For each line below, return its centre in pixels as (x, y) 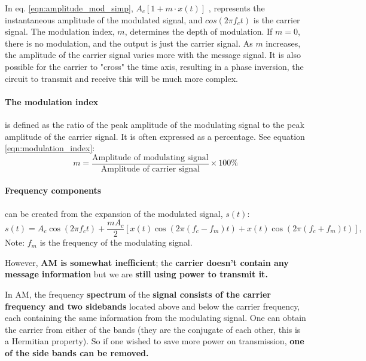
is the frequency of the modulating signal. (116, 242)
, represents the (237, 8)
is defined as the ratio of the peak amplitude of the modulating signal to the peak (155, 124)
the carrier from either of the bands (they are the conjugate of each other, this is (153, 329)
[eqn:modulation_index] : (50, 148)
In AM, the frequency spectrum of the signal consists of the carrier (138, 294)
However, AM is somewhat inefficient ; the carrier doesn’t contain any (147, 262)
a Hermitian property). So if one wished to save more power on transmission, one (155, 341)
